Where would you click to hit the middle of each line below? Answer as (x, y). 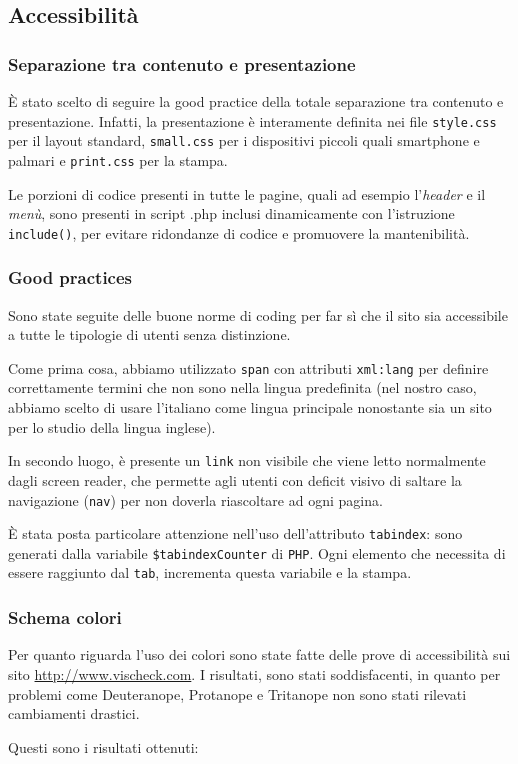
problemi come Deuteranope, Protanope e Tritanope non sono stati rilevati (237, 693)
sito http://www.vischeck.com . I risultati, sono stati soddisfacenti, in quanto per (254, 673)
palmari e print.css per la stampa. (118, 159)
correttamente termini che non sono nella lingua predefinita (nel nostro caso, (242, 387)
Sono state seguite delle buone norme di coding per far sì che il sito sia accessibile (258, 314)
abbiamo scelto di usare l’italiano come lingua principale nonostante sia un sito (250, 407)
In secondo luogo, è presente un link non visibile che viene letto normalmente (247, 460)
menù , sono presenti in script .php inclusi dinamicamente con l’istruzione (231, 213)
